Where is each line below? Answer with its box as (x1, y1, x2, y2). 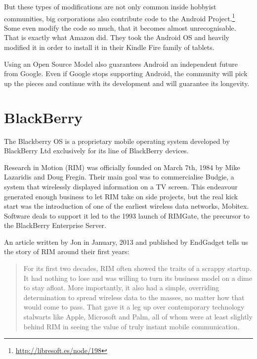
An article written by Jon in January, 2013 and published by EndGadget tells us (4, 236, 248, 247)
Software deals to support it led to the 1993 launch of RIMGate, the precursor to (4, 210, 250, 221)
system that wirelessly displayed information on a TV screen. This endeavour (4, 181, 238, 191)
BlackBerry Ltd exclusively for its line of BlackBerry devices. (4, 145, 189, 156)
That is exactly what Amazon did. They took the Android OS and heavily (4, 32, 229, 43)
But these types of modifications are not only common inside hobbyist (4, 1, 216, 11)
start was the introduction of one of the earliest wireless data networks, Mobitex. (4, 201, 249, 211)
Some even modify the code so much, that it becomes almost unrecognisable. (4, 22, 236, 33)
